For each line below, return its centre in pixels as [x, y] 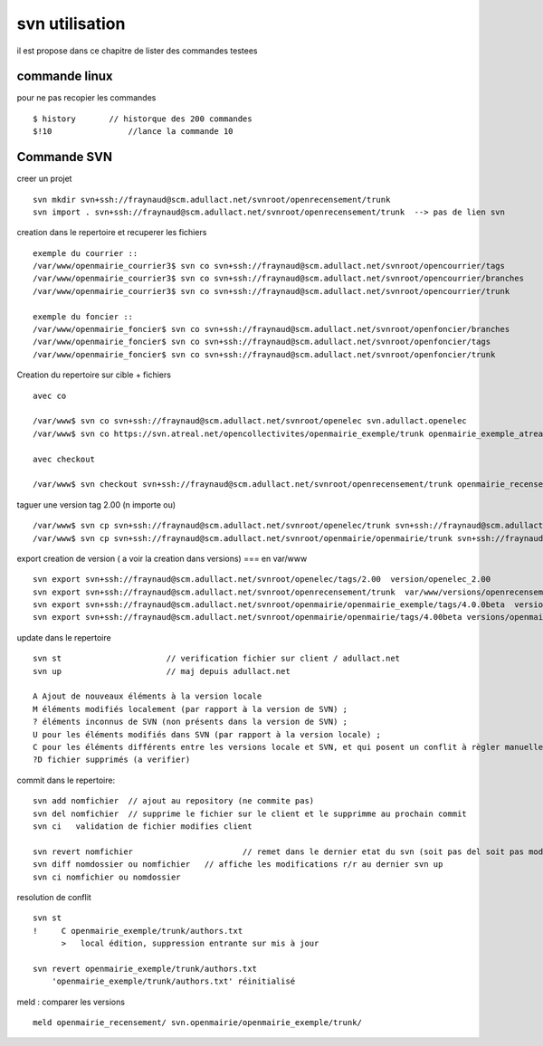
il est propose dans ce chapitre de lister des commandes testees [137, 51]
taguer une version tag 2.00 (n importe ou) [96, 504]
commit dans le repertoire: [66, 780]
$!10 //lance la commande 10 [133, 132]
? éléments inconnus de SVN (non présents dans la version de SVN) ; [191, 722]
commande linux [65, 76]
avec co [50, 395]
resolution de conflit [54, 897]
